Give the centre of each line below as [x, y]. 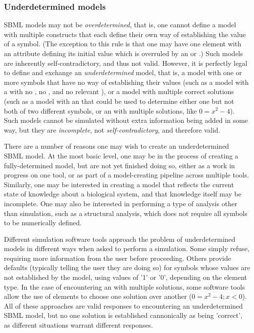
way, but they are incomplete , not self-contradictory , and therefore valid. [112, 129]
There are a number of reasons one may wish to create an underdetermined [116, 146]
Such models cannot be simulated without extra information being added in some [126, 120]
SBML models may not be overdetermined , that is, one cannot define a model [120, 25]
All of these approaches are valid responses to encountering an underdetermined [124, 305]
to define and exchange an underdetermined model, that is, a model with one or [123, 72]
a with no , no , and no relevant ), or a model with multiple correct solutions [119, 91]
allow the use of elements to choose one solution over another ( [98, 296]
